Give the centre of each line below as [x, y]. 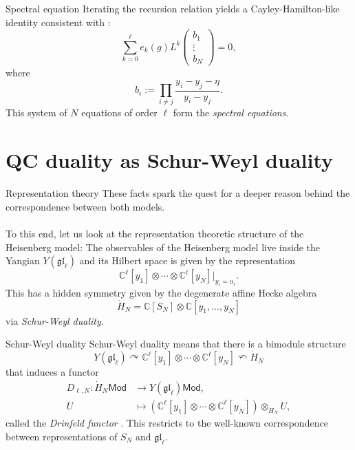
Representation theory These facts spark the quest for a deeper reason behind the [178, 193]
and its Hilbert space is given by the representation [187, 260]
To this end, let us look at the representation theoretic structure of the [155, 233]
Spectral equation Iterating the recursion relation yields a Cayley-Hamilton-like [173, 8]
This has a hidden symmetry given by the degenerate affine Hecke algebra [161, 292]
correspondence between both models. [85, 206]
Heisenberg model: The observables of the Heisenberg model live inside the [163, 247]
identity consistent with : [58, 22]
